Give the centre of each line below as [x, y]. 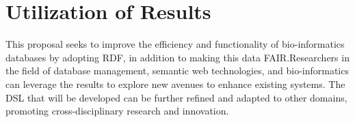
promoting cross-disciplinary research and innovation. [117, 111]
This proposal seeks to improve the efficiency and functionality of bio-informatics [175, 44]
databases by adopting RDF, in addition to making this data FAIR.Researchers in [177, 57]
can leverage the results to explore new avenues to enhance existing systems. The [175, 83]
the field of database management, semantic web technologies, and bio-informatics [177, 71]
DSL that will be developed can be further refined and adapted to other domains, [176, 97]
